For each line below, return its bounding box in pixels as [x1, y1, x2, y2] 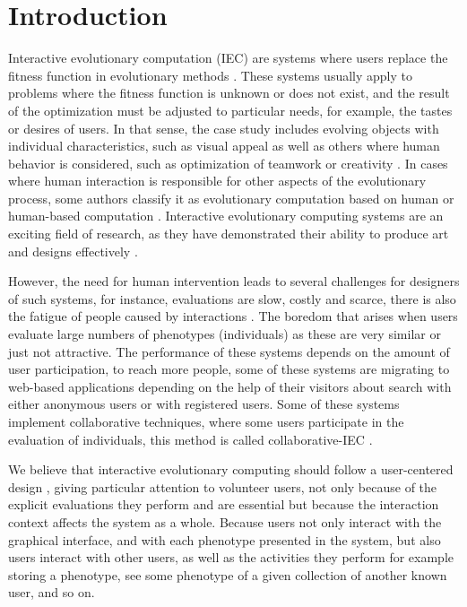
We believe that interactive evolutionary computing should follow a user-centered [8, 460, 454, 479]
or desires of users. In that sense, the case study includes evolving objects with [8, 118, 439, 137]
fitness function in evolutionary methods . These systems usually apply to [8, 65, 413, 84]
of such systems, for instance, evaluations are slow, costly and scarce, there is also [8, 289, 456, 308]
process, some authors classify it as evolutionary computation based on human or [8, 188, 454, 207]
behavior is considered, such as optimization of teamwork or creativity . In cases [8, 153, 448, 172]
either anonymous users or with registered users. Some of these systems [8, 395, 400, 413]
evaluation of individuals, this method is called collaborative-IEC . [8, 429, 373, 448]
